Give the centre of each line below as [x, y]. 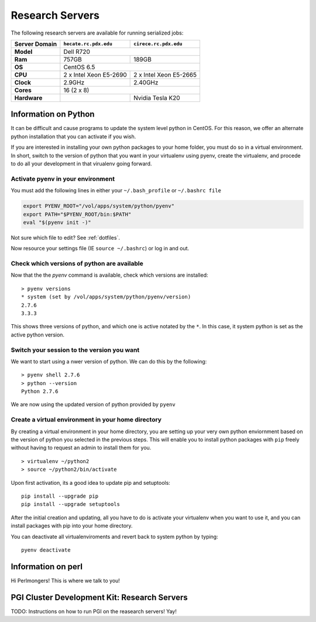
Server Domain [36, 44]
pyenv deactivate [46, 550]
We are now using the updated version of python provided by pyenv [93, 405]
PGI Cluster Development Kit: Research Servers [99, 597]
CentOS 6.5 [79, 67]
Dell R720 [77, 52]
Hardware [28, 98]
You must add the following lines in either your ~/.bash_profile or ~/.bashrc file [116, 191]
